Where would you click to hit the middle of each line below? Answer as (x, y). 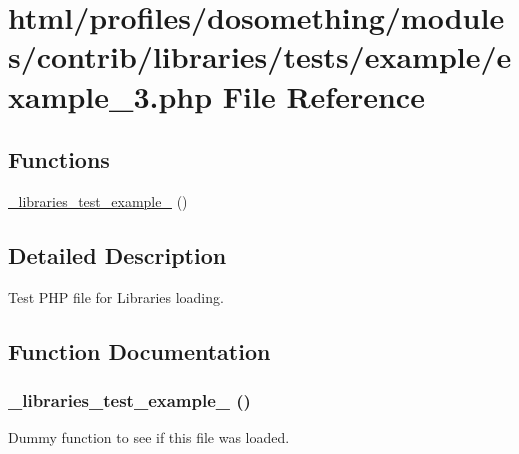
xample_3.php (110, 95)
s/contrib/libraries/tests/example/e (260, 56)
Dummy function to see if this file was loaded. (149, 437)
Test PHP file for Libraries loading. (116, 296)
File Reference (323, 95)
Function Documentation (139, 350)
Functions (59, 159)
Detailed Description (117, 254)
